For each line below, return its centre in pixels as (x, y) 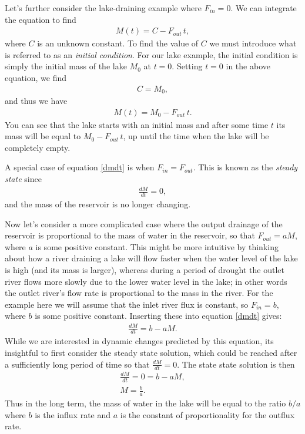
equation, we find (36, 78)
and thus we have (36, 101)
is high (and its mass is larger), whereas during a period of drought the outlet (145, 270)
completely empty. (38, 147)
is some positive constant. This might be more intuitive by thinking (157, 246)
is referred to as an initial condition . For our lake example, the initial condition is (151, 54)
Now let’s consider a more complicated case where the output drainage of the (144, 223)
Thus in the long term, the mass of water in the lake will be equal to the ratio (145, 403)
